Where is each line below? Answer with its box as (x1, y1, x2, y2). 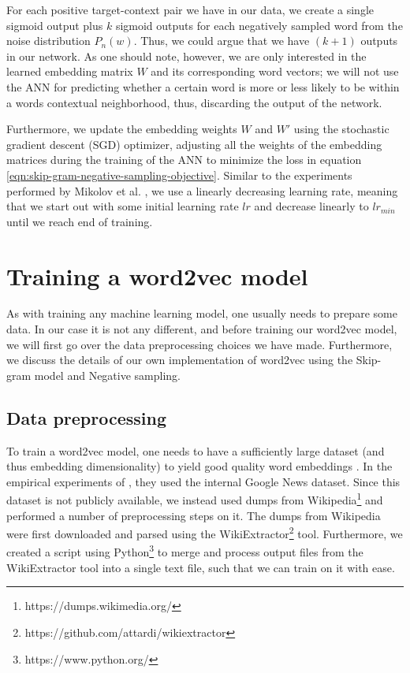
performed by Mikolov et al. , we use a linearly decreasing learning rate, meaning (6, 182, 398, 199)
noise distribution (6, 32, 91, 49)
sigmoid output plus (6, 17, 103, 33)
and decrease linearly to (254, 198, 369, 214)
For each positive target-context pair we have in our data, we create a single (6, 2, 374, 17)
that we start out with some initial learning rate (6, 198, 239, 214)
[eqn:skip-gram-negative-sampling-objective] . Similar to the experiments (6, 166, 352, 183)
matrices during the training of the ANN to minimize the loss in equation (6, 151, 362, 168)
